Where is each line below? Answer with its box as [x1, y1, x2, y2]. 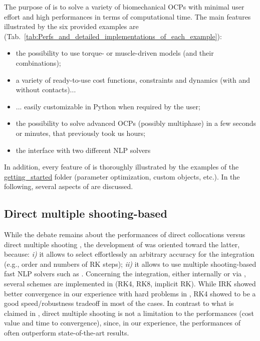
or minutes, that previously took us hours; [16, 127, 146, 138]
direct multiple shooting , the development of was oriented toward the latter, [4, 239, 240, 249]
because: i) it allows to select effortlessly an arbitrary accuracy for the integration [4, 249, 254, 259]
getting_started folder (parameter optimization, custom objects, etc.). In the [4, 171, 240, 182]
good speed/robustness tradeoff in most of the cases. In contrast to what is [4, 298, 234, 308]
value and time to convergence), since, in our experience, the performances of [4, 317, 241, 328]
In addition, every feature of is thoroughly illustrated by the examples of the [4, 161, 239, 172]
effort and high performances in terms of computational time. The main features [4, 11, 251, 22]
